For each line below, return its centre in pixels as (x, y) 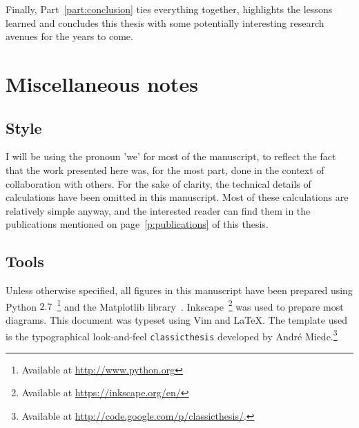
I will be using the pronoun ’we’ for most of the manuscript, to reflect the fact (171, 156)
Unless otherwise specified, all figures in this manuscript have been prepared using (179, 290)
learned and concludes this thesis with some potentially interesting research (165, 22)
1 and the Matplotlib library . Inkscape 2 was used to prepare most (200, 305)
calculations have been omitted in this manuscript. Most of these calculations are (177, 197)
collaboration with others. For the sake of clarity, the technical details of (158, 183)
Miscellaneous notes (102, 83)
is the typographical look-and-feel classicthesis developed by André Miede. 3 (172, 335)
